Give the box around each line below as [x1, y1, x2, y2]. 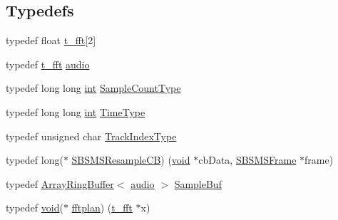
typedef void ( [6, 200, 63, 215]
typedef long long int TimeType [6, 104, 145, 119]
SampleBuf [174, 176, 222, 191]
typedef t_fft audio [6, 56, 90, 71]
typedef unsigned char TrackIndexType [6, 128, 177, 143]
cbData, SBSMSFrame [198, 152, 297, 167]
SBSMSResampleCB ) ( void [71, 152, 190, 167]
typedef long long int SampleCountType [6, 80, 181, 95]
